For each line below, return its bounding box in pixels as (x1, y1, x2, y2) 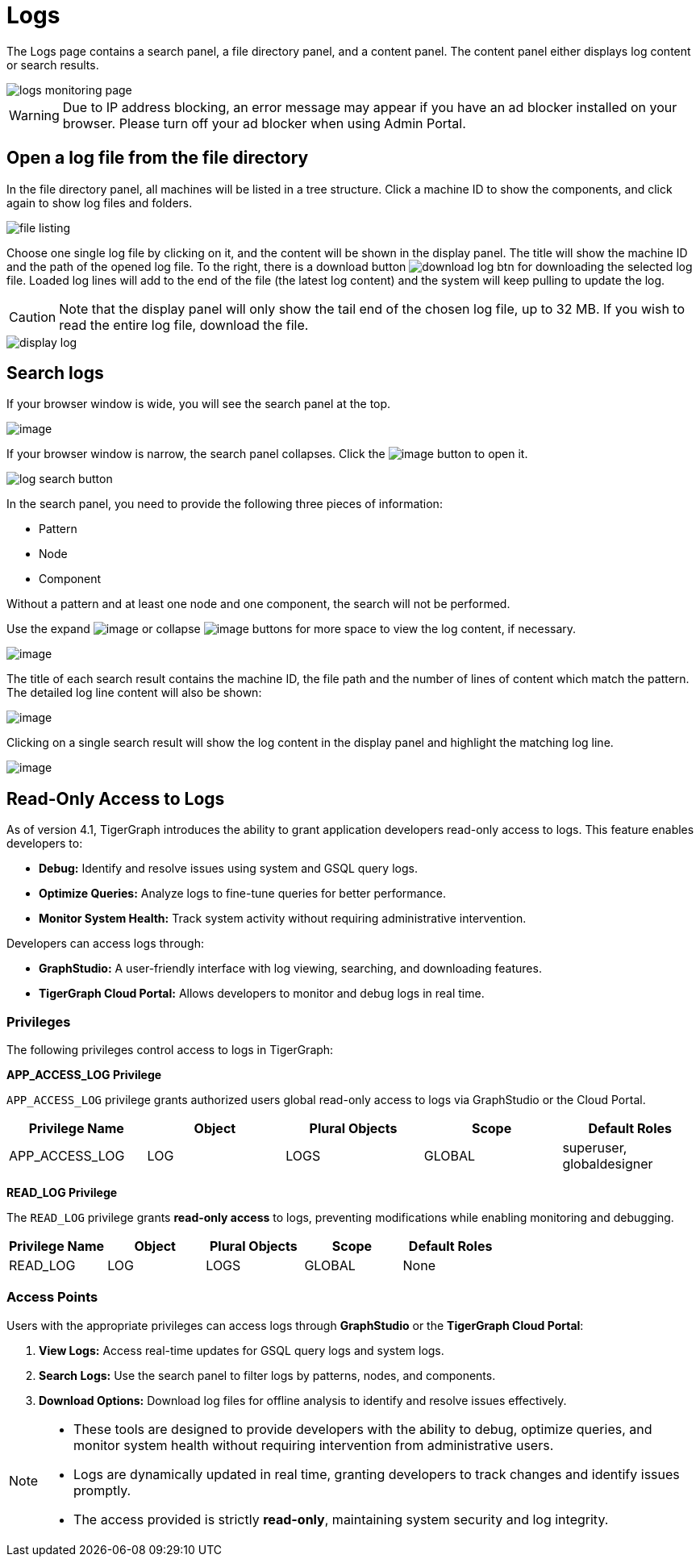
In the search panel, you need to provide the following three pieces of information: (6, 497, 443, 511)
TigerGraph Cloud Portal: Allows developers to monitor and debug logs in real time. (39, 986, 485, 1001)
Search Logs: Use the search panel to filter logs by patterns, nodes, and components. (39, 1368, 496, 1382)
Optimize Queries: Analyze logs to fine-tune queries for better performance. (39, 886, 446, 901)
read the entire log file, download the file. (59, 316, 309, 333)
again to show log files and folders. (6, 195, 193, 210)
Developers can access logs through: (6, 936, 204, 951)
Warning (9, 106, 60, 123)
